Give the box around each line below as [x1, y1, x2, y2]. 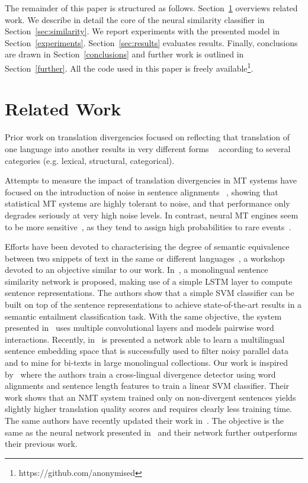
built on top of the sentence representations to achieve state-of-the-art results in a [5, 298, 302, 311]
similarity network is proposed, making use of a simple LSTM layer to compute [5, 275, 293, 287]
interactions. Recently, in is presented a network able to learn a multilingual [5, 333, 285, 345]
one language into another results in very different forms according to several [5, 142, 291, 154]
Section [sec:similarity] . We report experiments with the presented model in [5, 25, 280, 37]
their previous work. [5, 437, 78, 450]
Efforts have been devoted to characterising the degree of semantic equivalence [5, 240, 290, 253]
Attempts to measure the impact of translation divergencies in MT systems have [5, 174, 297, 186]
